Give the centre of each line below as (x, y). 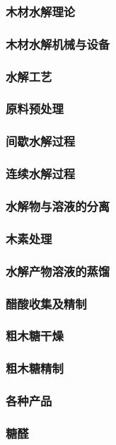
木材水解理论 (41, 11)
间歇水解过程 (41, 141)
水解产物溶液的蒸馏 (58, 271)
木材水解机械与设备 (58, 44)
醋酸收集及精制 (46, 303)
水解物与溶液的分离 (58, 206)
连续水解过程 (41, 174)
